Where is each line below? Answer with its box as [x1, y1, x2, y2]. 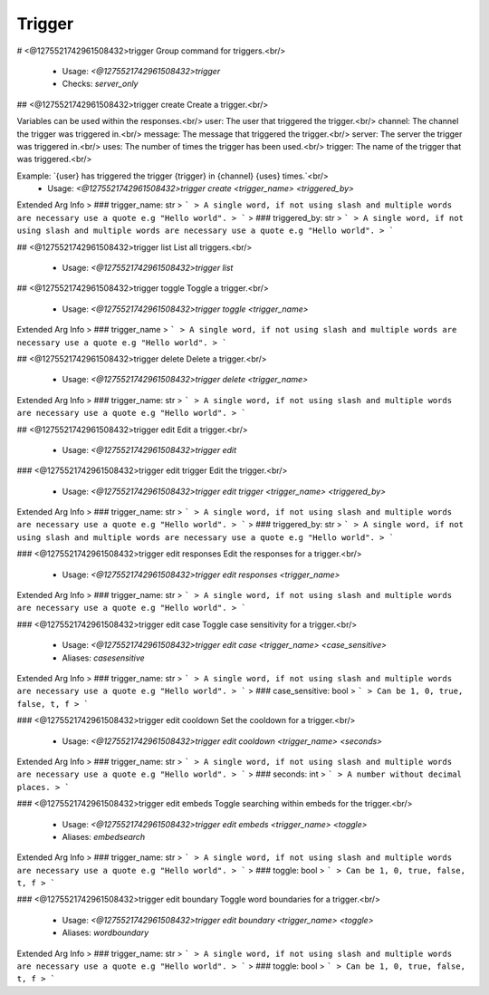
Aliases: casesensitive [62, 652, 145, 663]
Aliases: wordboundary [62, 927, 149, 938]
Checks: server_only [62, 78, 139, 90]
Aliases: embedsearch [62, 831, 146, 842]
